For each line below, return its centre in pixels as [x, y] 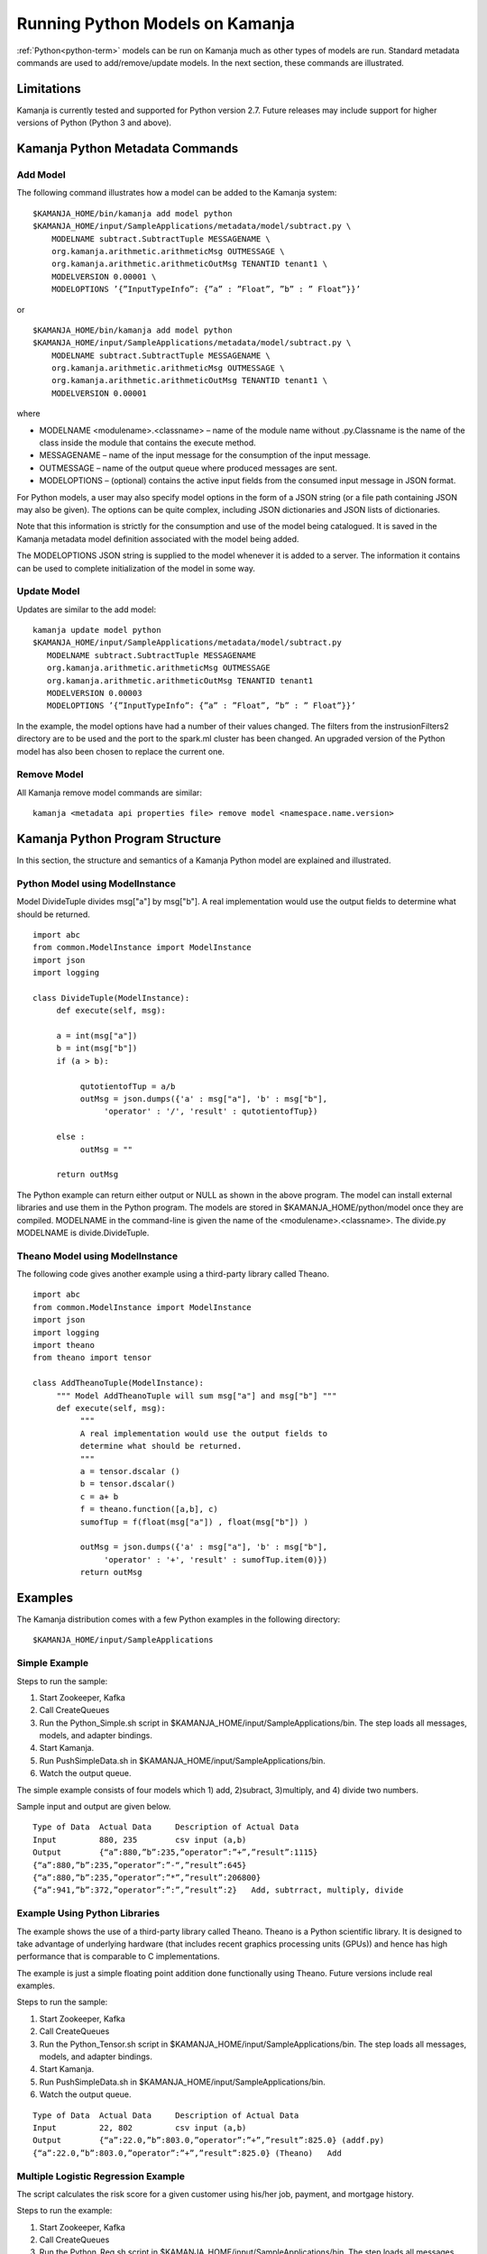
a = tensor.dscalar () [130, 1471]
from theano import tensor [92, 1358]
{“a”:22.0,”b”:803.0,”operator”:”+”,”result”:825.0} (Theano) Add [187, 2153]
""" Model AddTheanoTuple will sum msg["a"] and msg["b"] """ [197, 1396]
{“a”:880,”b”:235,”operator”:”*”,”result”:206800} [147, 1877]
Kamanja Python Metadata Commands [128, 149]
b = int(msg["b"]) [97, 1049]
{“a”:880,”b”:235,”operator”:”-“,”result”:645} [140, 1865]
